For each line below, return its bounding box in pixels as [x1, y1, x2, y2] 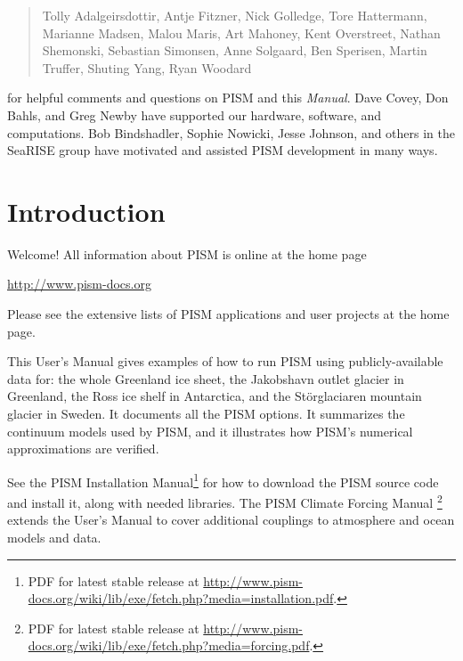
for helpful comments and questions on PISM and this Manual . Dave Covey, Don [7, 88, 449, 107]
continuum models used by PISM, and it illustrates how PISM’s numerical [7, 421, 413, 440]
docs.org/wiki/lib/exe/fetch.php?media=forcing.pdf [28, 636, 310, 655]
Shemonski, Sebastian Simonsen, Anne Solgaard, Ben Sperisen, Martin [42, 41, 427, 60]
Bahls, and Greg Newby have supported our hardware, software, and [7, 105, 381, 124]
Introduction [7, 192, 166, 229]
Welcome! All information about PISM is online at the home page [7, 244, 367, 263]
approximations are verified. [7, 439, 159, 458]
